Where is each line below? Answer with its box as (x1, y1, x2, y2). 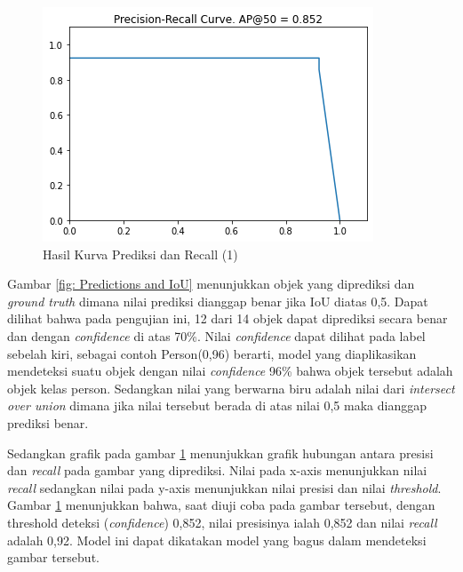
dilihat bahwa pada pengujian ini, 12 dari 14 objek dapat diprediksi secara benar (7, 309, 448, 328)
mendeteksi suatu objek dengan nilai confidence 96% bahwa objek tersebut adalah (7, 361, 453, 380)
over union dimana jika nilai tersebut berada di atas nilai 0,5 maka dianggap (7, 396, 427, 415)
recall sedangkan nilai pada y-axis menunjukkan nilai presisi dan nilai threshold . (7, 478, 442, 497)
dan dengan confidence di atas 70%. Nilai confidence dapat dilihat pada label (7, 326, 426, 345)
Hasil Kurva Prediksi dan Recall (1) (43, 244, 238, 263)
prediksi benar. (7, 413, 89, 432)
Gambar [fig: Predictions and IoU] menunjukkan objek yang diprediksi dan (7, 274, 415, 293)
